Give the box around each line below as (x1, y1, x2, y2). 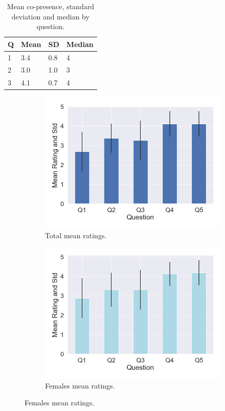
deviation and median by (11, 11, 89, 21)
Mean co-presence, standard (7, 1, 94, 11)
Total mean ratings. (45, 230, 107, 240)
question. (36, 21, 65, 32)
